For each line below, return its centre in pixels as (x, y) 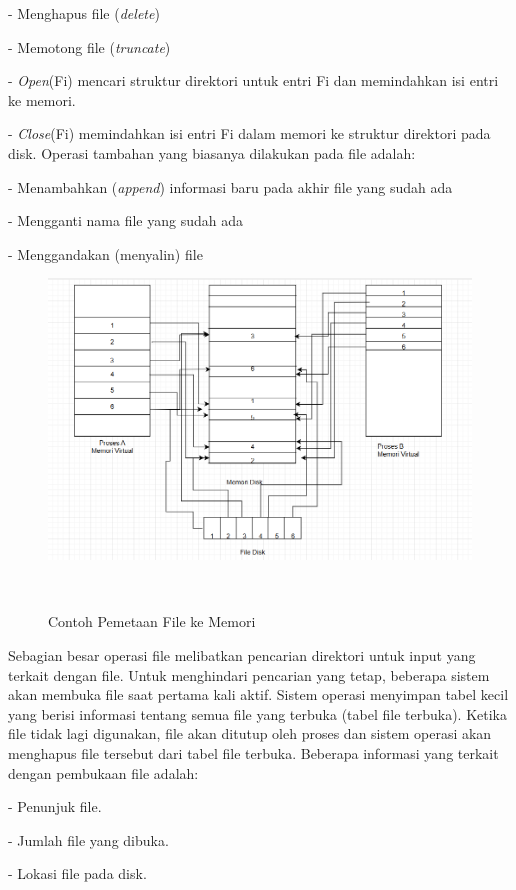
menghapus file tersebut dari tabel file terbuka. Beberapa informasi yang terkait (253, 753)
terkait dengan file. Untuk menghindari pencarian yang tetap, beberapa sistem (249, 674)
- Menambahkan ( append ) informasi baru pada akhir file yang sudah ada (230, 186)
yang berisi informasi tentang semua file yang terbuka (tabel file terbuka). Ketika (257, 713)
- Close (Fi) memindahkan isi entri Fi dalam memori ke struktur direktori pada (249, 133)
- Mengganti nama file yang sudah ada (125, 220)
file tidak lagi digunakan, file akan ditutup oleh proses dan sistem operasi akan (250, 733)
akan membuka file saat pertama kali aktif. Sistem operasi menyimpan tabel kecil (258, 694)
